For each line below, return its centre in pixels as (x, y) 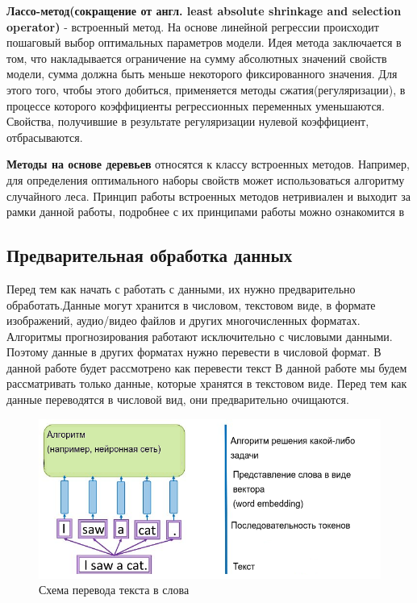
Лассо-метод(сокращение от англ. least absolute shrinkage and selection (204, 10)
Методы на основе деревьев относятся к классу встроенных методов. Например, (208, 164)
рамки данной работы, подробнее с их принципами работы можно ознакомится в (206, 212)
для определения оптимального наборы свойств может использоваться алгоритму (206, 179)
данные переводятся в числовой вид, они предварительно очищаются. (178, 399)
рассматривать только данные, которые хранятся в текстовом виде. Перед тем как (207, 383)
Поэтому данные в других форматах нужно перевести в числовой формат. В (194, 352)
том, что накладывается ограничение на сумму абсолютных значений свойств (197, 58)
